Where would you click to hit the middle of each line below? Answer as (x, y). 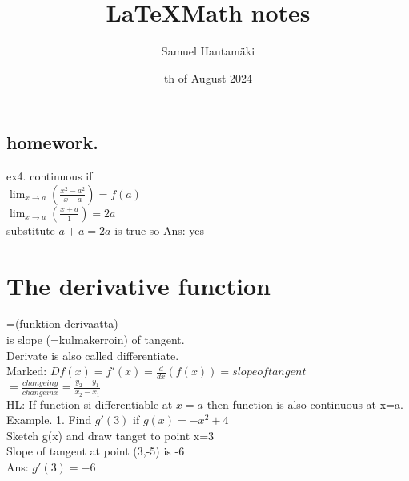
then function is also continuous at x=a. (305, 404)
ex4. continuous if (50, 176)
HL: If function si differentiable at (90, 404)
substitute (31, 230)
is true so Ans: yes (160, 230)
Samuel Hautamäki (208, 51)
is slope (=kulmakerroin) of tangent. (96, 340)
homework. (52, 142)
